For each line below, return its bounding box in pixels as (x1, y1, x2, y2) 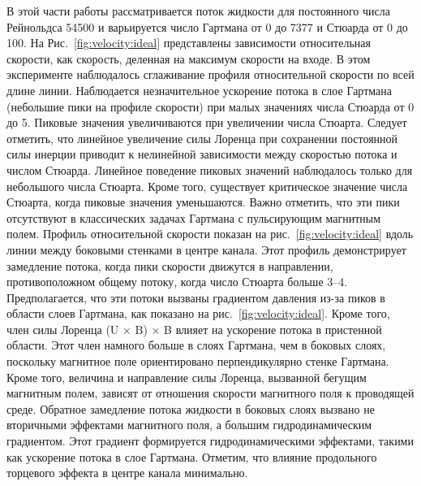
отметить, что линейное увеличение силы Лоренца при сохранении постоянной (6, 129, 398, 146)
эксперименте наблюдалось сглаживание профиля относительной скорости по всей (6, 66, 415, 83)
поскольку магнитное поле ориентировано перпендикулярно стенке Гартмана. (6, 353, 389, 370)
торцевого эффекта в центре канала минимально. (6, 464, 248, 481)
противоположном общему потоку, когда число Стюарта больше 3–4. (6, 273, 348, 290)
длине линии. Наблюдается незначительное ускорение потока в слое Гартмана (6, 81, 392, 98)
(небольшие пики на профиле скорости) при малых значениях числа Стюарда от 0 (6, 98, 415, 115)
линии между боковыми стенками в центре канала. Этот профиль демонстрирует (6, 241, 406, 258)
